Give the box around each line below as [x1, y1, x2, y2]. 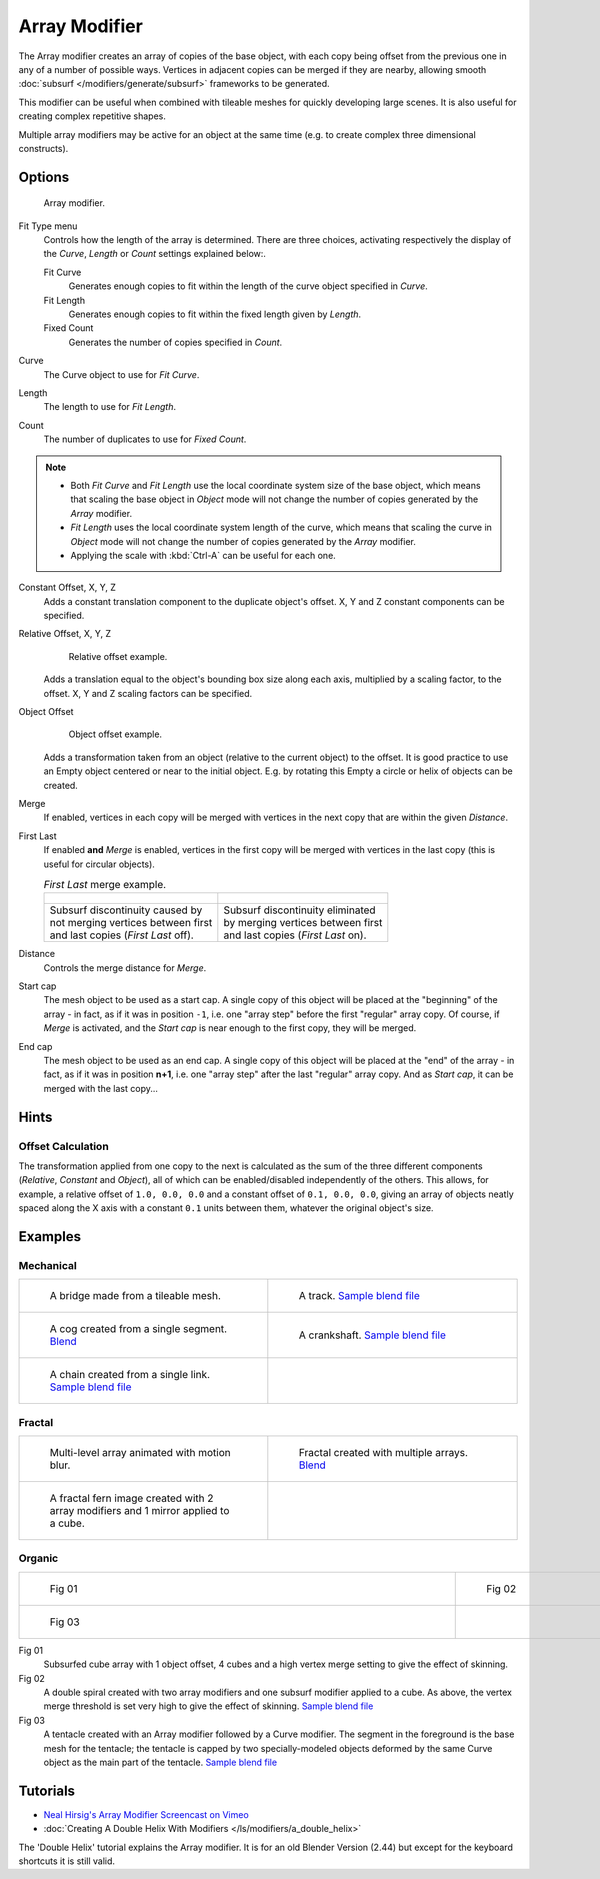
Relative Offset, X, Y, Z [18, 628, 112, 640]
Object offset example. [68, 728, 163, 740]
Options [18, 168, 70, 185]
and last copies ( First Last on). [223, 928, 367, 942]
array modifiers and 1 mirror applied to [49, 1504, 230, 1518]
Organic [18, 1551, 59, 1565]
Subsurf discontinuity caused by [49, 903, 203, 917]
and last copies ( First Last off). [49, 928, 194, 942]
